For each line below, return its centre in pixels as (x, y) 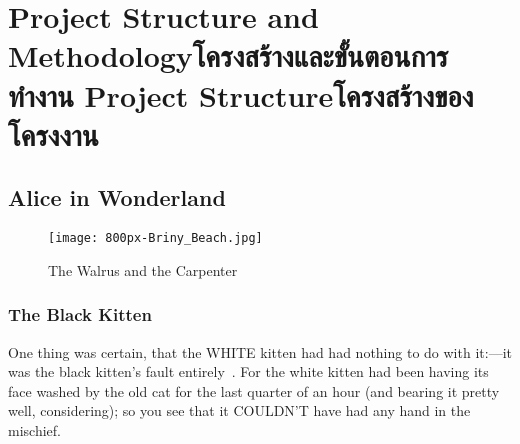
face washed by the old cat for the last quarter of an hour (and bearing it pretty (254, 390)
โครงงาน (53, 133)
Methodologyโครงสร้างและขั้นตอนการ (228, 55)
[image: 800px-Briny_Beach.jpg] (155, 238)
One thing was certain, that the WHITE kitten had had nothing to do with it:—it (260, 351)
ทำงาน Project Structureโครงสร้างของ (241, 94)
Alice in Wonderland (117, 197)
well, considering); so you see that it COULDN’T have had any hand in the (239, 410)
